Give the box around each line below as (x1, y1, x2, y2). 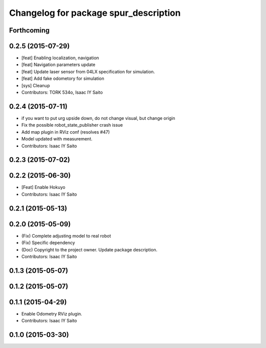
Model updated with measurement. (21, 136, 93, 142)
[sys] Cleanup (21, 82, 50, 88)
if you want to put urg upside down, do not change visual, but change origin (21, 115, 175, 121)
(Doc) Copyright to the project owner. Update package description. (21, 246, 158, 252)
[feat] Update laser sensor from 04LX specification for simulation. (21, 69, 155, 74)
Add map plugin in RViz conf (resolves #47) (21, 129, 110, 135)
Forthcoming (9, 26, 50, 35)
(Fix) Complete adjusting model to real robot (21, 233, 111, 239)
